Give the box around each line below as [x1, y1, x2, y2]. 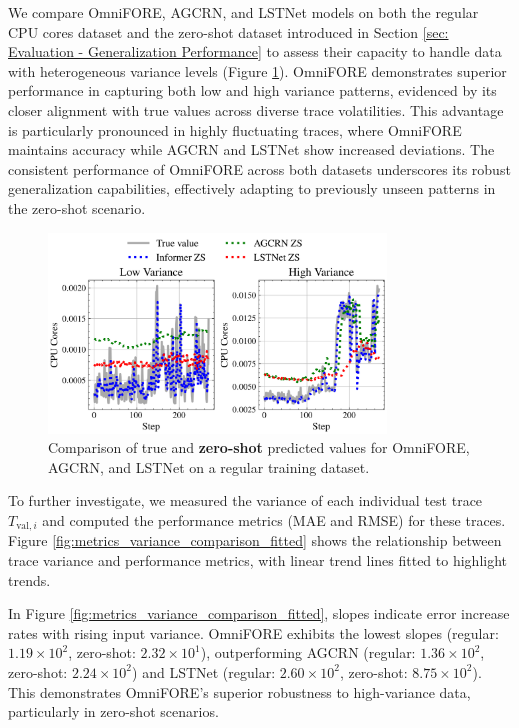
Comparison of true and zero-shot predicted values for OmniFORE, [48, 437, 470, 458]
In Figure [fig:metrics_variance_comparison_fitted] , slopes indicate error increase [8, 603, 510, 624]
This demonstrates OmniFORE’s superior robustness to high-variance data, [8, 681, 471, 702]
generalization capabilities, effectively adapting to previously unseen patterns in [8, 178, 496, 199]
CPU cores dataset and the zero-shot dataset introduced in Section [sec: [8, 21, 449, 42]
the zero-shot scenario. [8, 197, 146, 218]
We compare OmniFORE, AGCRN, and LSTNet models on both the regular [8, 2, 479, 22]
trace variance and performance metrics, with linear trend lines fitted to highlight [8, 550, 507, 570]
